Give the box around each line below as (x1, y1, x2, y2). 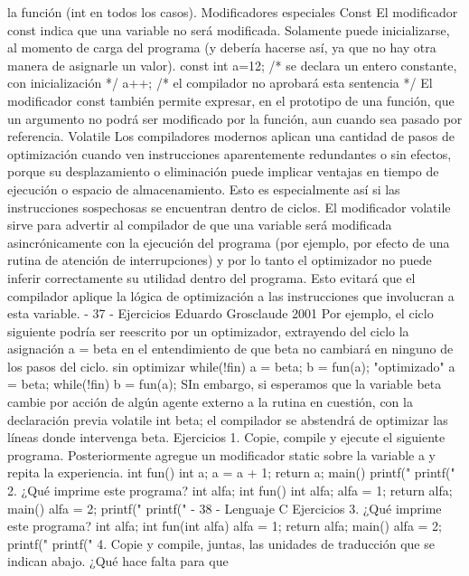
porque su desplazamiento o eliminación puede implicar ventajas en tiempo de (7, 162, 439, 181)
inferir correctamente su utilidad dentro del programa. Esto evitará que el (7, 268, 416, 287)
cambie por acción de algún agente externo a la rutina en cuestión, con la (7, 392, 413, 411)
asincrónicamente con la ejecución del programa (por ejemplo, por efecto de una (7, 232, 450, 251)
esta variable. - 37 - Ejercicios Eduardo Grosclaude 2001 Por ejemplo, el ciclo (7, 304, 434, 323)
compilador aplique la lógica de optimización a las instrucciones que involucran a (7, 286, 455, 305)
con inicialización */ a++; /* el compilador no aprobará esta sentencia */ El (7, 73, 433, 92)
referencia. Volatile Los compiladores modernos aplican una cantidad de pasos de (7, 127, 455, 146)
